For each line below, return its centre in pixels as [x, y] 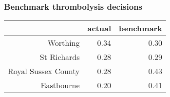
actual [99, 28]
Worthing [64, 43]
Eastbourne [60, 85]
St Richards [60, 57]
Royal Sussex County [44, 71]
